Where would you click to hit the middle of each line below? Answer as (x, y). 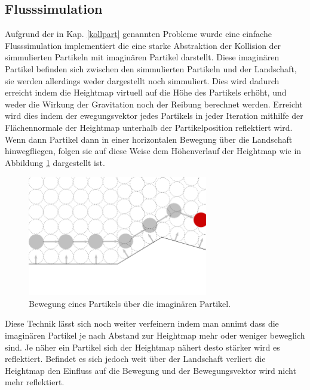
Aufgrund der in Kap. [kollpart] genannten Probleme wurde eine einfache (138, 34)
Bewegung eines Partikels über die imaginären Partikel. (130, 303)
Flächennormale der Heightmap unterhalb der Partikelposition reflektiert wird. (149, 127)
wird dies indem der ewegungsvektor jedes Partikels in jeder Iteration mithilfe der (154, 116)
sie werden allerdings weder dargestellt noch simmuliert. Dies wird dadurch (142, 80)
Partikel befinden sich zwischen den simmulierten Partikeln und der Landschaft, (151, 68)
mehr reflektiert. (35, 382)
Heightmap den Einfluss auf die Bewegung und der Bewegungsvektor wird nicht (151, 370)
